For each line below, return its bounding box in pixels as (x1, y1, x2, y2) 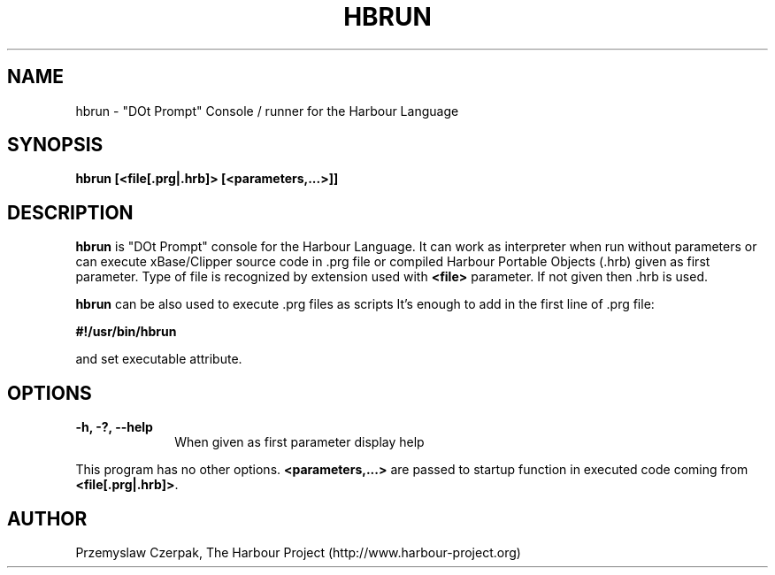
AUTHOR (7, 507, 88, 530)
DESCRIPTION (7, 201, 134, 224)
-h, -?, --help (75, 419, 153, 435)
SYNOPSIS (7, 134, 104, 157)
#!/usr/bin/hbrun (75, 324, 177, 340)
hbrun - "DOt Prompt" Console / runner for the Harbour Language (75, 103, 459, 119)
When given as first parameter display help (174, 434, 425, 450)
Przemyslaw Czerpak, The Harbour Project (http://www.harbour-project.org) (75, 544, 521, 560)
